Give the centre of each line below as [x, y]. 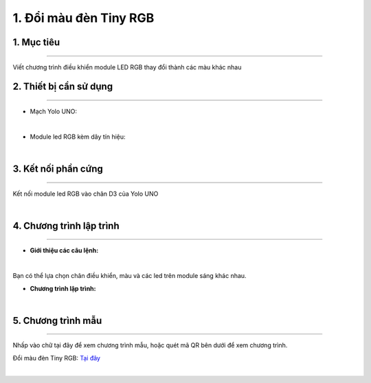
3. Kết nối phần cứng [58, 169]
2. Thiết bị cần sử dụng [63, 87]
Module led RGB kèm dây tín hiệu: [78, 137]
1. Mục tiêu [36, 42]
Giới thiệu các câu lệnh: [64, 251]
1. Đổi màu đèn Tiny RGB [83, 18]
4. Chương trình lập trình [66, 225]
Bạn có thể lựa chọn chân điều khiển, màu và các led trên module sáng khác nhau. [130, 276]
